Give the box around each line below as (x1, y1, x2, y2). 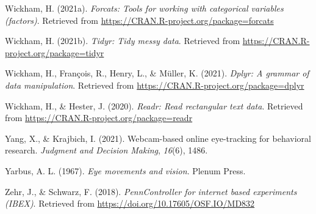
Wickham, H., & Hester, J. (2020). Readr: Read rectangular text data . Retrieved (5, 99, 303, 112)
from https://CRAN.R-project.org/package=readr (5, 111, 193, 124)
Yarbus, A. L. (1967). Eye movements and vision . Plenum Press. (5, 164, 246, 177)
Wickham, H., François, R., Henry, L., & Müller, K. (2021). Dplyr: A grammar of (5, 67, 309, 79)
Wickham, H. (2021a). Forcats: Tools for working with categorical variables (5, 2, 284, 14)
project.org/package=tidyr (5, 46, 104, 59)
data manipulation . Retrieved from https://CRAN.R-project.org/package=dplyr (5, 78, 304, 91)
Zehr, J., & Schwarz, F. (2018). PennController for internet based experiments (5, 185, 297, 197)
